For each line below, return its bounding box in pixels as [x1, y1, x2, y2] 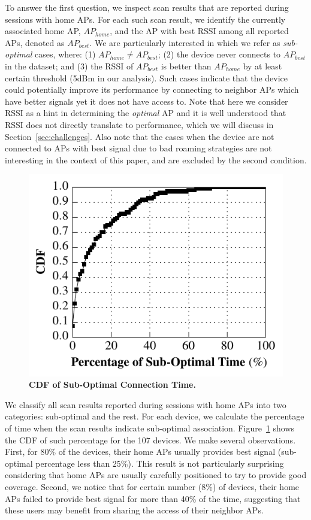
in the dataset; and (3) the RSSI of [5, 59, 134, 72]
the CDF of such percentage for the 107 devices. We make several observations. [5, 433, 296, 446]
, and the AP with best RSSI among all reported [110, 25, 289, 37]
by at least [243, 59, 282, 72]
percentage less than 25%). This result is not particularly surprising [35, 457, 284, 469]
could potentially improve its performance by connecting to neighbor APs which [5, 83, 299, 96]
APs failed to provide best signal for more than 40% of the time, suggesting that [5, 492, 301, 504]
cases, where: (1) [35, 48, 96, 60]
